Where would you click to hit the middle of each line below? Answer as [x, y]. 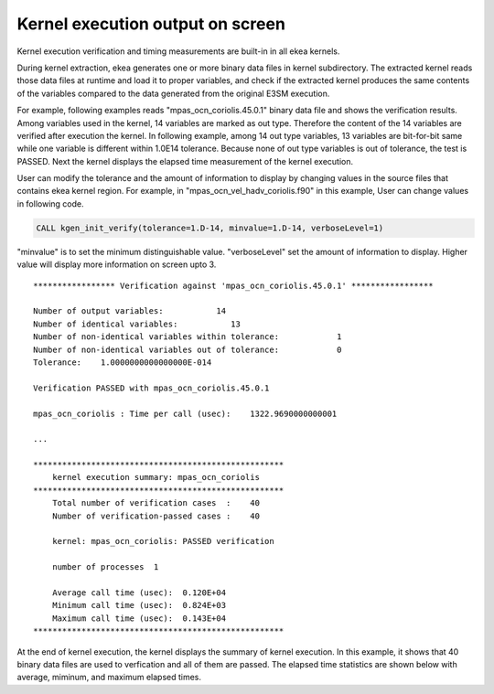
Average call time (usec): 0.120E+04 [139, 593]
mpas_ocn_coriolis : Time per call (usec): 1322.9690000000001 [185, 413]
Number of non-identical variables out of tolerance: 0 [188, 349]
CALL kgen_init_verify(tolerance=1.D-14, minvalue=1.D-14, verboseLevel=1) [210, 228]
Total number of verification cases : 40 [156, 503]
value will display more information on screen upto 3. [117, 264]
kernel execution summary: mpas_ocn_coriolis [156, 477]
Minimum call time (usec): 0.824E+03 [139, 605]
